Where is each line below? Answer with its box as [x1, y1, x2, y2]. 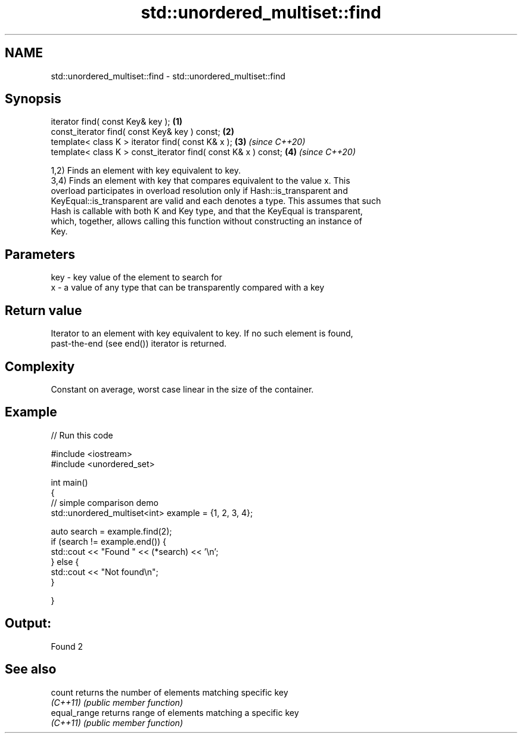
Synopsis [5, 91, 61, 107]
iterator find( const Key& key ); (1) [51, 116, 183, 127]
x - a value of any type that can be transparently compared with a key [51, 282, 325, 293]
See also [5, 662, 57, 677]
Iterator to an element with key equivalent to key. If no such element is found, [51, 328, 353, 339]
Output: [5, 616, 51, 631]
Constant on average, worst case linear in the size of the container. [51, 384, 314, 394]
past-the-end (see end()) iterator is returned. [51, 338, 226, 349]
